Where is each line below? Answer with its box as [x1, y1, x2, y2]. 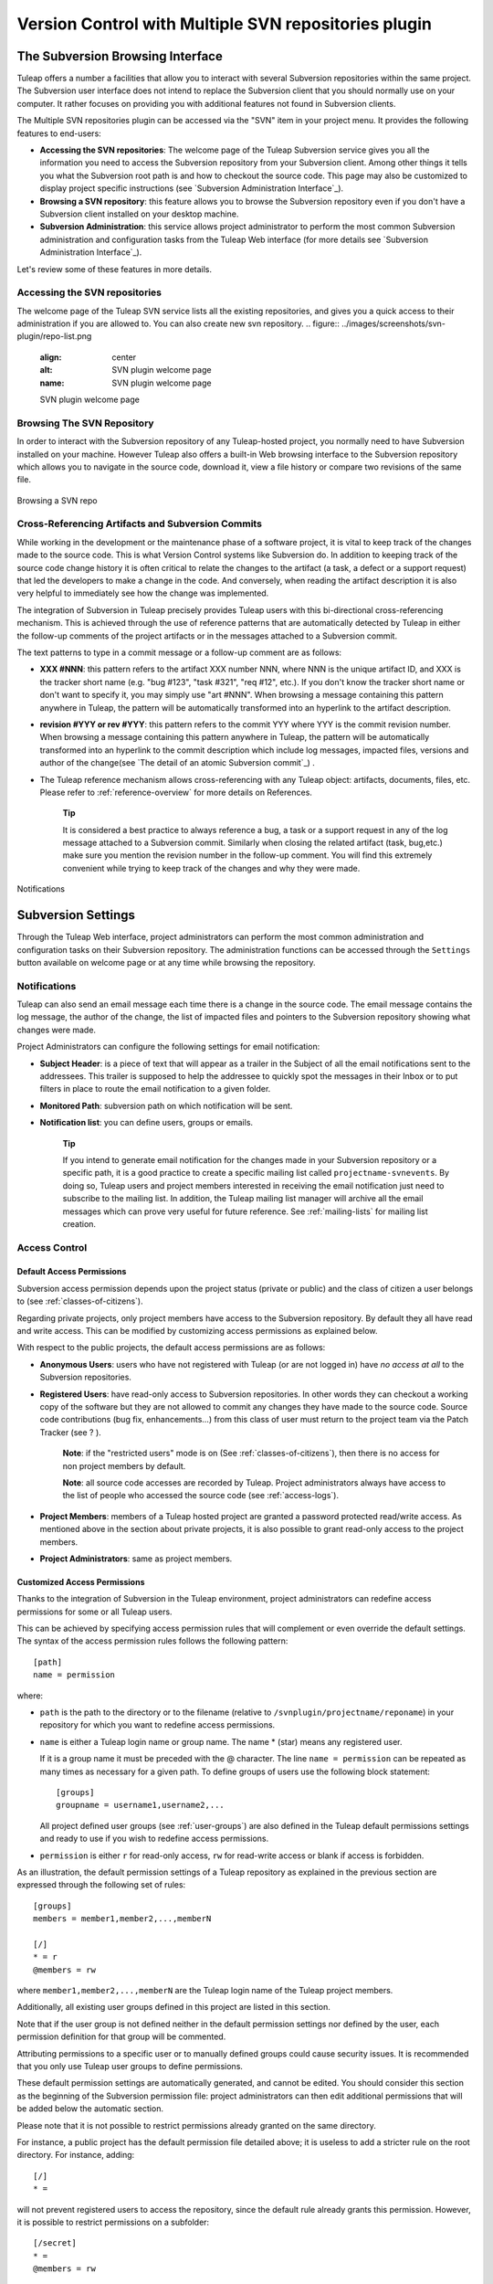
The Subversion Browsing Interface [16, 48, 223, 64]
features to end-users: [16, 128, 102, 139]
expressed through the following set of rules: [16, 1879, 186, 1890]
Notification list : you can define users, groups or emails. [39, 1117, 254, 1128]
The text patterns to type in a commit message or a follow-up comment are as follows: [16, 647, 342, 658]
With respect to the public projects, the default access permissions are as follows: [16, 1342, 326, 1353]
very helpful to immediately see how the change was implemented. [16, 587, 269, 598]
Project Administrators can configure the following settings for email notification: [16, 1042, 320, 1052]
